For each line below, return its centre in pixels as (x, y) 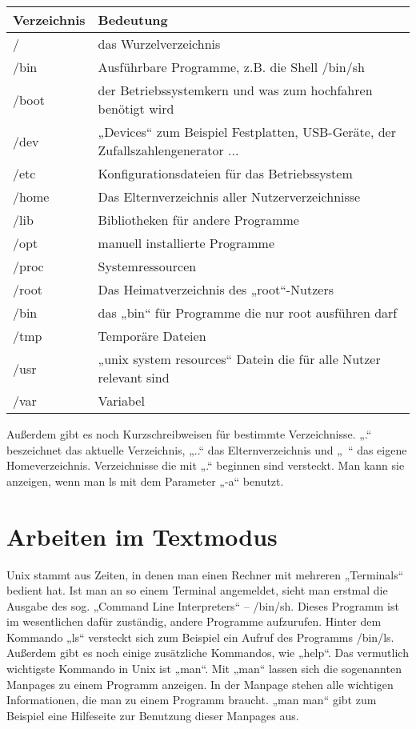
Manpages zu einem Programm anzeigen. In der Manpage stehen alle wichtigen (200, 684)
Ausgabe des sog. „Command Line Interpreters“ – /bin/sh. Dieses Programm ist (203, 605)
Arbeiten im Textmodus (142, 536)
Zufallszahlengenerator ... (168, 150)
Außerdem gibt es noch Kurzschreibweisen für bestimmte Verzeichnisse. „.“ (189, 434)
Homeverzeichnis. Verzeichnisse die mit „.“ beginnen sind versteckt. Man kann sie (206, 465)
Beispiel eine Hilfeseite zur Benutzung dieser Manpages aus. (153, 715)
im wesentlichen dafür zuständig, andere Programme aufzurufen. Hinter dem (194, 621)
